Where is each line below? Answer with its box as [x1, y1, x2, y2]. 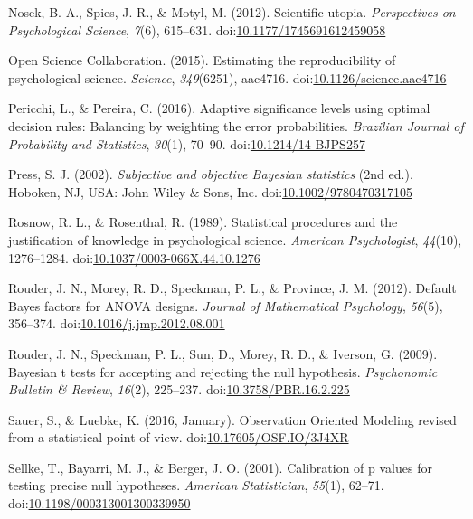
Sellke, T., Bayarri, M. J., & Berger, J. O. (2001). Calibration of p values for [8, 458, 432, 477]
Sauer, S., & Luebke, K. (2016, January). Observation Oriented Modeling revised [8, 410, 457, 429]
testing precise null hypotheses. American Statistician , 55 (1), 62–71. [8, 476, 384, 495]
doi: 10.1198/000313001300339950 [8, 494, 191, 513]
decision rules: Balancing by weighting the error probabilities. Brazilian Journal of [8, 116, 464, 135]
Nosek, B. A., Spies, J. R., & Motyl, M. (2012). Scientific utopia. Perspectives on [8, 3, 456, 21]
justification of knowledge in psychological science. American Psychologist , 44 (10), [8, 230, 462, 249]
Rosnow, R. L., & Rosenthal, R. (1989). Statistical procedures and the [8, 212, 398, 231]
